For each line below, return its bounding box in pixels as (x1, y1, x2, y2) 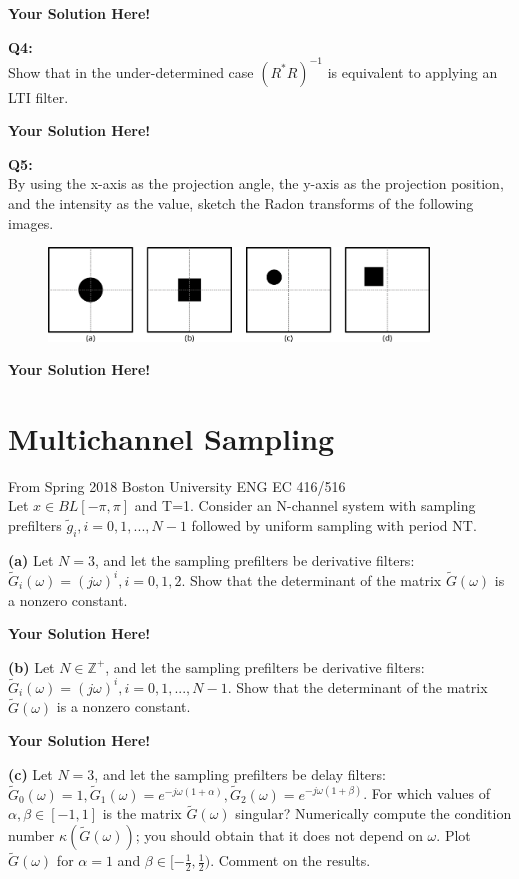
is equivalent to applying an (327, 61, 498, 82)
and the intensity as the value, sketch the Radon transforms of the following (8, 193, 474, 214)
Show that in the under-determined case (8, 61, 254, 82)
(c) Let (8, 763, 53, 784)
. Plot (436, 825, 471, 846)
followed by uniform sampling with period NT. (191, 515, 477, 536)
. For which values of (363, 783, 490, 804)
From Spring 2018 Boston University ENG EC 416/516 (8, 475, 346, 496)
